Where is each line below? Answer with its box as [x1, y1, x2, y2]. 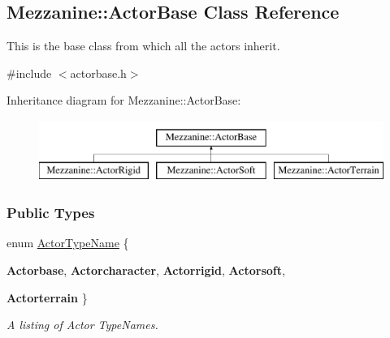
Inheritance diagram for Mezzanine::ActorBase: [6, 92, 241, 109]
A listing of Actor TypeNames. [6, 316, 158, 333]
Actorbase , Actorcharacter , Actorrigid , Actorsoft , [6, 261, 285, 278]
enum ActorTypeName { [6, 234, 129, 251]
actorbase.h [70, 64, 127, 81]
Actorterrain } [6, 289, 88, 306]
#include [6, 64, 52, 81]
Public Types [6, 203, 95, 223]
